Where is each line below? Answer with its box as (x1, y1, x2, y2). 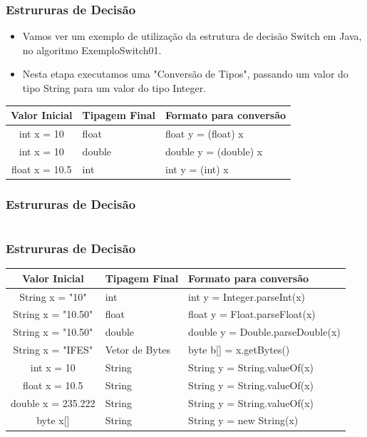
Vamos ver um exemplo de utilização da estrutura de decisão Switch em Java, (22, 29, 362, 43)
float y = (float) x (165, 125, 244, 140)
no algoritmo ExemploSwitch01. (22, 42, 162, 57)
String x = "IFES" (13, 342, 93, 357)
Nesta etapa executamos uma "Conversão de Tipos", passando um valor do (22, 66, 348, 81)
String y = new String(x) (188, 413, 299, 428)
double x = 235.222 (11, 395, 95, 410)
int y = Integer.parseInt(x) (188, 289, 305, 304)
